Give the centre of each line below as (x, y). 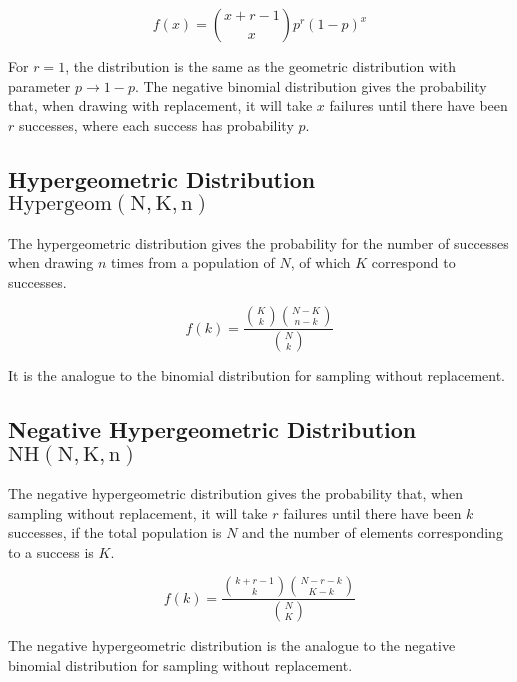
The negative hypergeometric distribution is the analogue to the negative (232, 645)
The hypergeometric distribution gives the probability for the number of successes (258, 242)
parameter (39, 85)
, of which (320, 262)
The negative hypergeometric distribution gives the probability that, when (235, 493)
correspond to (413, 262)
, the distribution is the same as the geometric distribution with (261, 66)
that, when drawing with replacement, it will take (160, 105)
